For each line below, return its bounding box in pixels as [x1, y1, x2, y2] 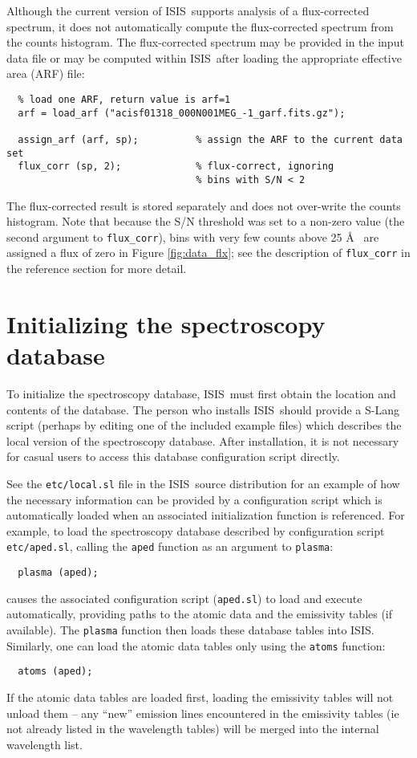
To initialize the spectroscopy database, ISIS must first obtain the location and [6, 385, 396, 401]
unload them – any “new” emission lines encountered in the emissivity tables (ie [6, 704, 399, 721]
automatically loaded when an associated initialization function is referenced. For [6, 507, 405, 524]
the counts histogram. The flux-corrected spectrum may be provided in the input [6, 34, 404, 51]
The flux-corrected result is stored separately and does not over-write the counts [6, 197, 401, 214]
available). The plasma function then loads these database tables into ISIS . [6, 621, 374, 638]
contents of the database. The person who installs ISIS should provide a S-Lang [6, 401, 399, 418]
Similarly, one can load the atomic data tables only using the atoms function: [6, 637, 386, 654]
